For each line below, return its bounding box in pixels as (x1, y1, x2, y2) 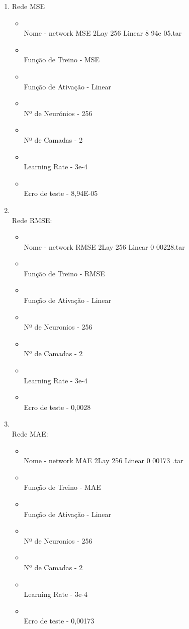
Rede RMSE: (12, 215, 52, 225)
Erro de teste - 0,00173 (24, 615, 94, 626)
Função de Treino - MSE (24, 54, 100, 65)
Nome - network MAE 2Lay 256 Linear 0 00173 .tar (24, 455, 183, 466)
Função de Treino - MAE (24, 482, 101, 492)
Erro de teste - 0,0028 (24, 401, 91, 412)
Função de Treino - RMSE (24, 268, 105, 278)
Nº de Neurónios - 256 (24, 108, 92, 118)
